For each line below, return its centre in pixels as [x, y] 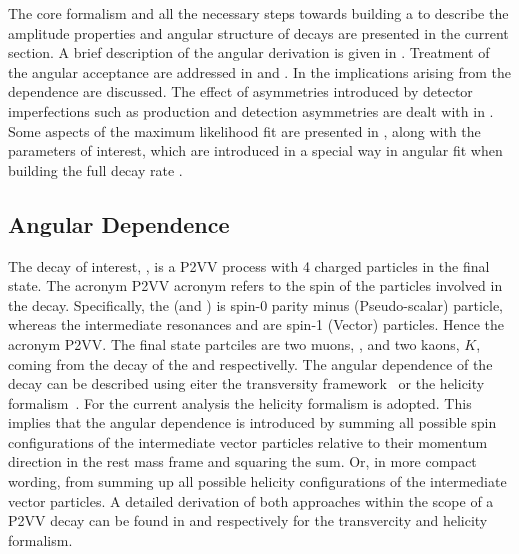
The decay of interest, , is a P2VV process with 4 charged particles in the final [249, 265]
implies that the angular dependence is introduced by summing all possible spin [252, 422]
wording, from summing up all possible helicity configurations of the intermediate [257, 481]
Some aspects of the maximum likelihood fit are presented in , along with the [244, 130]
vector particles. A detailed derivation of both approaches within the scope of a [251, 500]
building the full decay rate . [95, 169]
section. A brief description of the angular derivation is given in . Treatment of [249, 52]
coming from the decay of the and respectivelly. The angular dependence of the [250, 363]
